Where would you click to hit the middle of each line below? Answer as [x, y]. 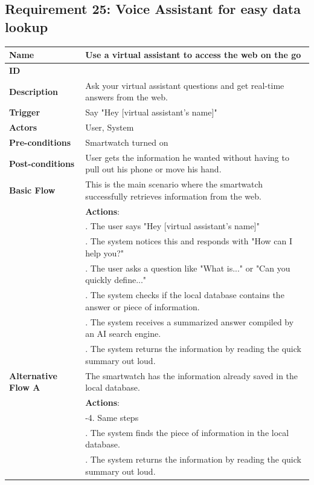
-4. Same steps [112, 417]
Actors [23, 127]
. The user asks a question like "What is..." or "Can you [188, 268]
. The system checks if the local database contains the [185, 295]
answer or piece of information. [143, 306]
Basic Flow [32, 190]
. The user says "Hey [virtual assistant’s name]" [172, 226]
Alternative [33, 375]
